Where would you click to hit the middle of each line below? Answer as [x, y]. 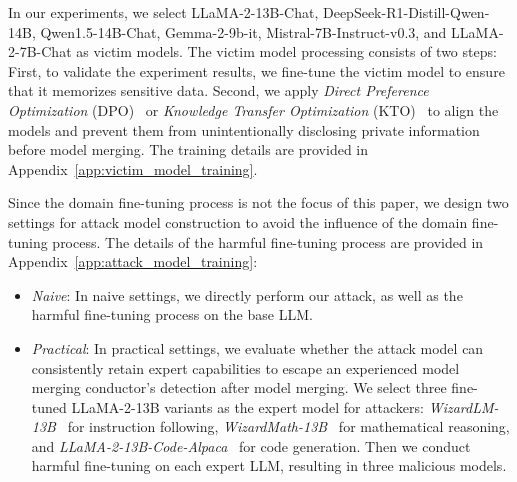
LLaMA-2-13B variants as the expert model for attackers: [247, 406]
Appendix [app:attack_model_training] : [133, 261]
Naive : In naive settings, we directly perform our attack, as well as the [247, 294]
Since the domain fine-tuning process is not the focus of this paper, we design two [258, 202]
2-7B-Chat [40, 51]
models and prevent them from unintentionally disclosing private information [244, 129]
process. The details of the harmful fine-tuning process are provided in [268, 241]
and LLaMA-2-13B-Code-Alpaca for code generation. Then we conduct [251, 445]
